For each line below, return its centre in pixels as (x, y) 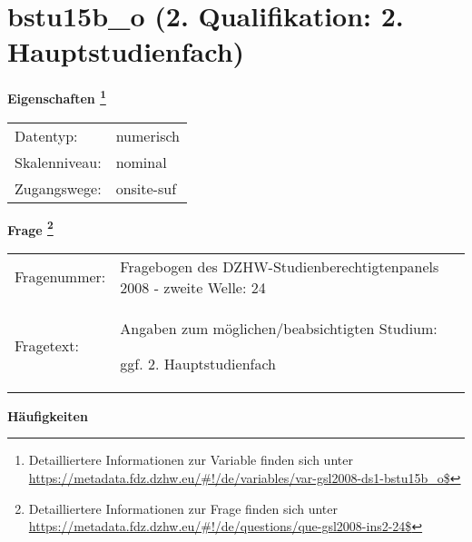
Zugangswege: (58, 188)
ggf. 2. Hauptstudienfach (198, 363)
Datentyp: (46, 135)
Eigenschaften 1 (57, 97)
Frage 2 (30, 228)
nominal (141, 162)
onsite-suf (146, 188)
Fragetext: (47, 346)
